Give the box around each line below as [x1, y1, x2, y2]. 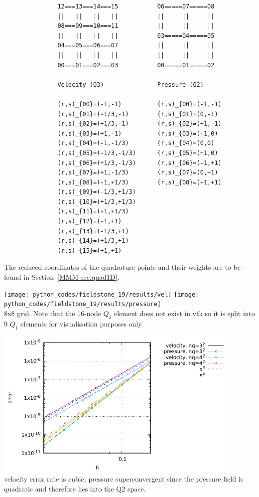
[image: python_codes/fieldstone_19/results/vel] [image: [4, 291, 199, 298]
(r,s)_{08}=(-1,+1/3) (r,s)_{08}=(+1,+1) [57, 178, 222, 186]
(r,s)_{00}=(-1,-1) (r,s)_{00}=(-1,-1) [57, 100, 222, 108]
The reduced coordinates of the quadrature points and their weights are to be [4, 262, 241, 272]
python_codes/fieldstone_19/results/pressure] [4, 301, 161, 308]
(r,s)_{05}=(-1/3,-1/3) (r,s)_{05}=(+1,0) [57, 149, 218, 157]
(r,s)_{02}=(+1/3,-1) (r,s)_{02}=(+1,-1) [57, 120, 222, 128]
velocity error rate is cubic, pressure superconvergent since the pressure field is [4, 474, 244, 484]
